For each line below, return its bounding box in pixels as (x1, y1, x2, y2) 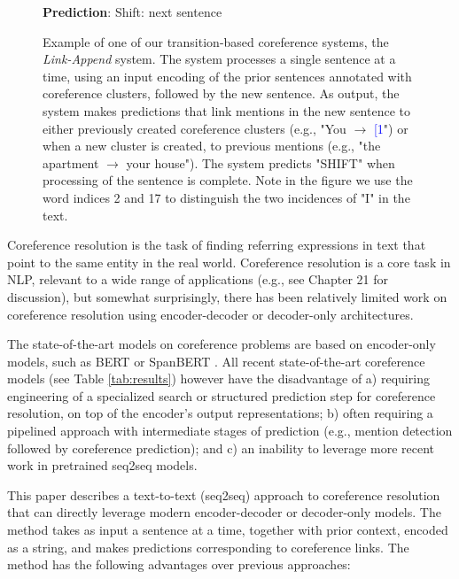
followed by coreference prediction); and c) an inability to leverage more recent (7, 438, 435, 457)
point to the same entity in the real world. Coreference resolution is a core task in (7, 252, 451, 271)
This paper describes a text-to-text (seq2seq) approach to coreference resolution (7, 485, 440, 504)
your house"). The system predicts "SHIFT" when (126, 153, 395, 172)
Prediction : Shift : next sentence (43, 3, 222, 20)
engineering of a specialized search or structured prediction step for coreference (7, 386, 436, 405)
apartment (43, 153, 99, 172)
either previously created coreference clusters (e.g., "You (43, 119, 346, 137)
